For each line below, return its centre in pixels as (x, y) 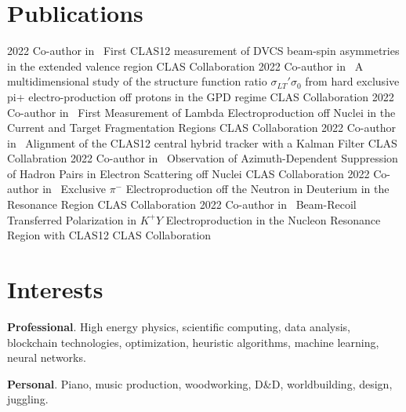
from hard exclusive (352, 81)
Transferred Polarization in (72, 219)
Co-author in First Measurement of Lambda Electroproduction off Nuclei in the (201, 112)
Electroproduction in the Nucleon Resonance (273, 219)
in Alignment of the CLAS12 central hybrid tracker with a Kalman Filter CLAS (202, 142)
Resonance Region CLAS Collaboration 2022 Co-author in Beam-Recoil (182, 204)
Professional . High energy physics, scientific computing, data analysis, (179, 326)
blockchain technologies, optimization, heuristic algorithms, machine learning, (193, 342)
